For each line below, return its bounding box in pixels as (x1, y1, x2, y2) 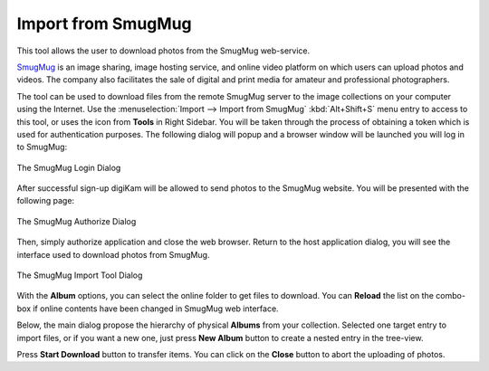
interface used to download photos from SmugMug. (16, 249, 210, 260)
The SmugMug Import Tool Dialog (16, 270, 143, 281)
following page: (16, 195, 75, 206)
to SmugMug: (16, 141, 68, 153)
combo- (436, 290, 466, 301)
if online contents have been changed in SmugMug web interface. (33, 303, 280, 314)
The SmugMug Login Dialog (16, 162, 121, 173)
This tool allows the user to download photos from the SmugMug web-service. (16, 45, 311, 56)
